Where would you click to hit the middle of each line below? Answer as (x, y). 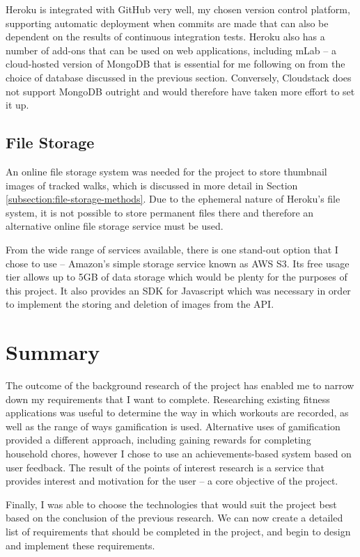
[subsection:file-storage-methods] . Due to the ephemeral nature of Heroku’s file (173, 199)
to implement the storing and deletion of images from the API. (140, 304)
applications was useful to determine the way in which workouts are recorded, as (177, 413)
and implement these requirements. (80, 545)
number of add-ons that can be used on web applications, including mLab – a (171, 50)
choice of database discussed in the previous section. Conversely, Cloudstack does (179, 77)
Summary (53, 352)
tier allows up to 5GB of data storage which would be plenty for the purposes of (177, 277)
